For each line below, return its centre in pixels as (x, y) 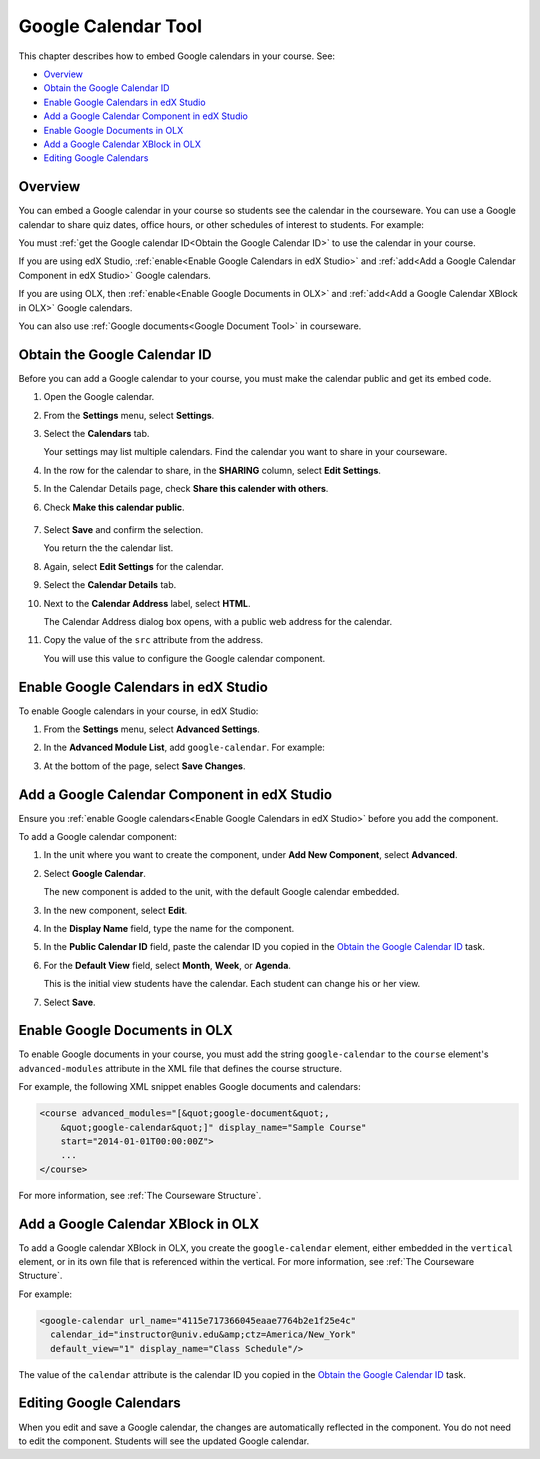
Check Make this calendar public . (114, 507)
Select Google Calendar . (95, 873)
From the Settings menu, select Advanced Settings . (151, 729)
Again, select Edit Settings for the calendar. (133, 566)
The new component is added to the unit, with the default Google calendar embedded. (221, 892)
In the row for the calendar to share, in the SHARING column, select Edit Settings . (212, 470)
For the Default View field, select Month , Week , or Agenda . (167, 965)
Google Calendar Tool (110, 26)
